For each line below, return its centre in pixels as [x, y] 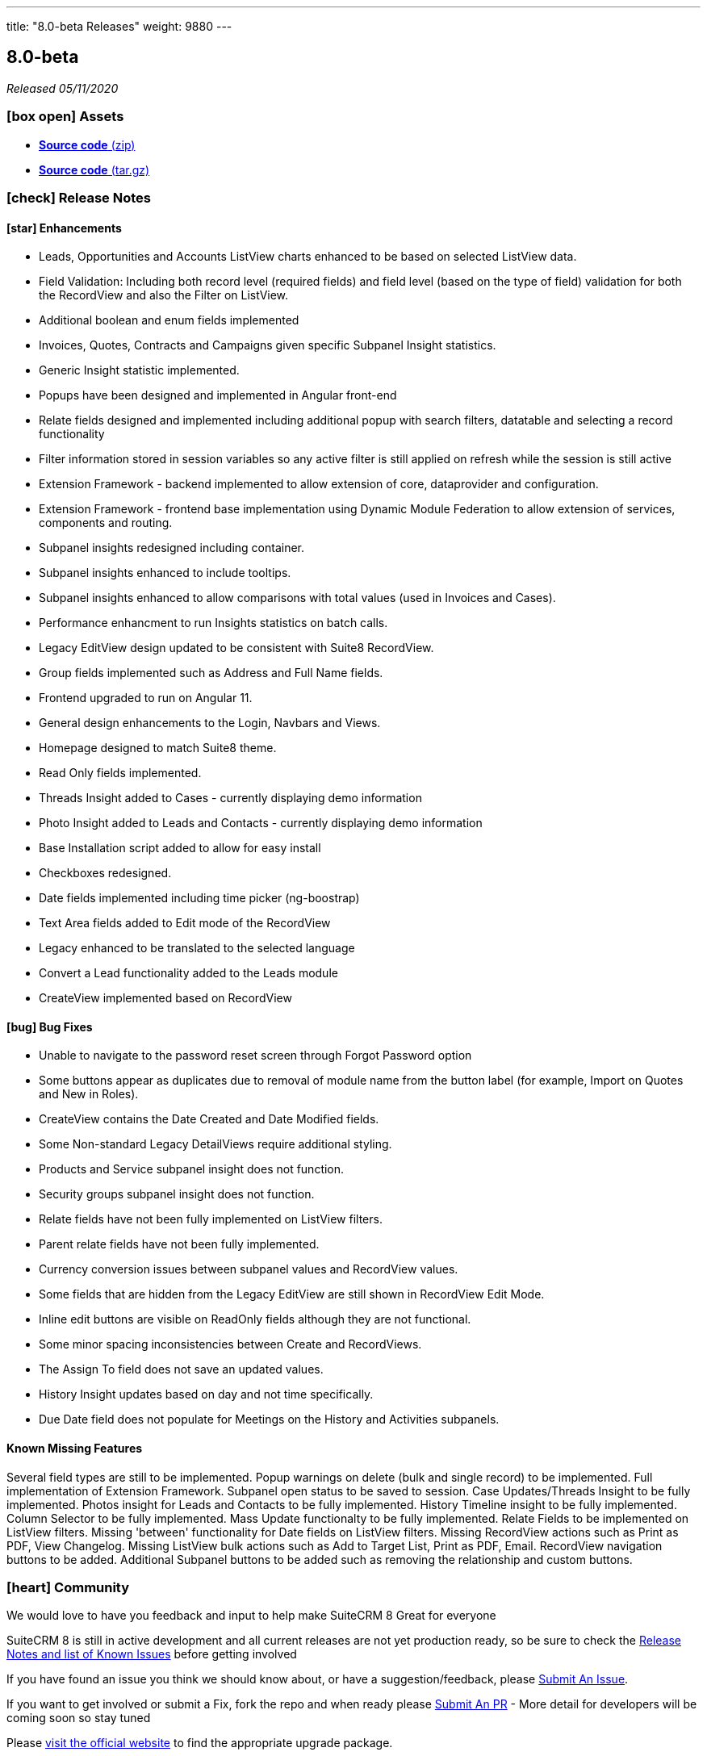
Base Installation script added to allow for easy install [180, 848]
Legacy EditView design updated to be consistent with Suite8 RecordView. [236, 648]
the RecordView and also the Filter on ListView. [164, 295]
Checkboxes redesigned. [105, 873]
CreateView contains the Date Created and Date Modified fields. [209, 1119]
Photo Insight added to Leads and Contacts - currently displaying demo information [261, 823]
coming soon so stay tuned [79, 1718]
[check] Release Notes [79, 197]
